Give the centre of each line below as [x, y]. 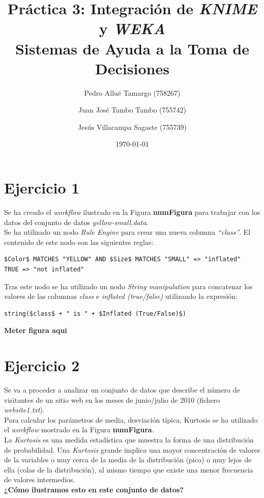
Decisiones [132, 68]
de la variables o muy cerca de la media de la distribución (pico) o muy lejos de [128, 460]
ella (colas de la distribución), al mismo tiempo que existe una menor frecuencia [129, 469]
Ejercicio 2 [42, 365]
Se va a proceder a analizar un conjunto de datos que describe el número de [122, 390]
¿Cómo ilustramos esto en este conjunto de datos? [94, 489]
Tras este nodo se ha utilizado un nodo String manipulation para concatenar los [128, 286]
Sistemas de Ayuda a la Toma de [132, 48]
